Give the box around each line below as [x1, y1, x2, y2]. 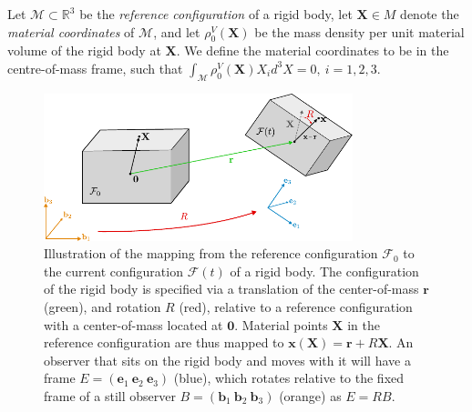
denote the [400, 5, 459, 23]
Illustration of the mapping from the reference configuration [44, 244, 378, 263]
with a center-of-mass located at [44, 315, 223, 334]
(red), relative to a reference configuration [179, 297, 413, 317]
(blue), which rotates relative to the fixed [173, 368, 405, 387]
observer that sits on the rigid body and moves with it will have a [44, 350, 411, 369]
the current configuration [44, 261, 183, 280]
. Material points [234, 315, 328, 334]
